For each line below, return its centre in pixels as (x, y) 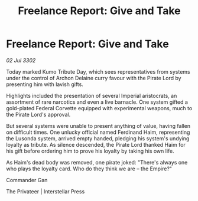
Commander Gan (27, 180)
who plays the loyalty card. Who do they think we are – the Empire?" (89, 169)
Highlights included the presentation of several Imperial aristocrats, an (92, 95)
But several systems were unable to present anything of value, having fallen (98, 126)
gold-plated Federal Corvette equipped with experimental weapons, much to (99, 108)
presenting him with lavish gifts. (45, 84)
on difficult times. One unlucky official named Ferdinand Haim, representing (98, 132)
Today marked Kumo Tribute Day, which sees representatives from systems (98, 71)
